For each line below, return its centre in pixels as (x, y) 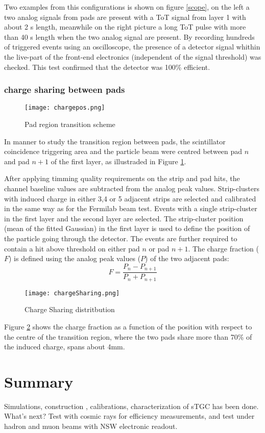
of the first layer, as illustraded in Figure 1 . (118, 161)
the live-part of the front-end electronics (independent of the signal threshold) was (133, 56)
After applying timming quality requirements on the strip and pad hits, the (122, 178)
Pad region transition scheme (70, 124)
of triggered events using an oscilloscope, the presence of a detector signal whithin (132, 47)
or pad (159, 248)
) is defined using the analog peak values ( (75, 258)
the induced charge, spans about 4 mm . (65, 347)
